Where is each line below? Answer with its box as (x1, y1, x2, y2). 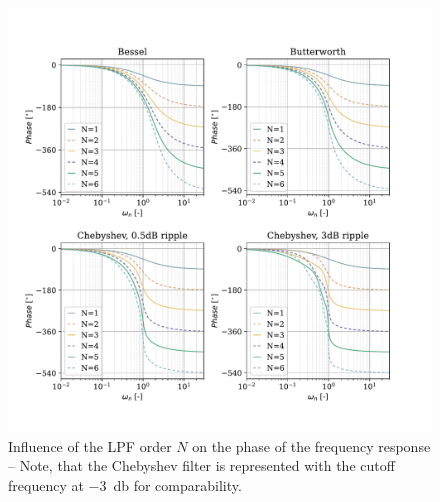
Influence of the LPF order (8, 435, 172, 456)
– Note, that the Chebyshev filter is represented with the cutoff (8, 455, 395, 476)
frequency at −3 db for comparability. (8, 474, 242, 495)
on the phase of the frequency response (192, 435, 431, 456)
